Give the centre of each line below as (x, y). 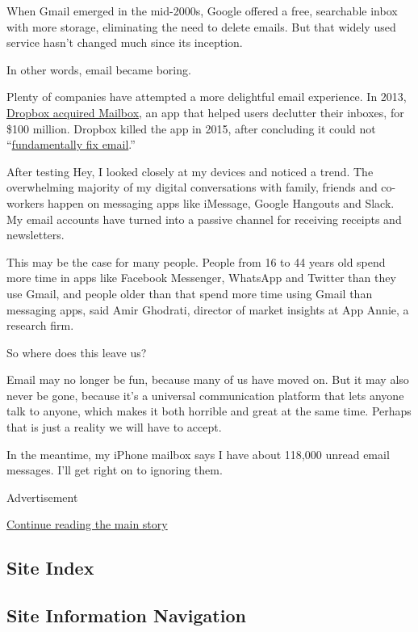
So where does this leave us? (77, 352)
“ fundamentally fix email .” (71, 144)
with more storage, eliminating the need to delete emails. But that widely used (201, 26)
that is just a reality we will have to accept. (114, 427)
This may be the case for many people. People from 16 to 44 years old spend (196, 261)
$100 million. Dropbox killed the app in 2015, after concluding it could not (191, 128)
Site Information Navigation (126, 615)
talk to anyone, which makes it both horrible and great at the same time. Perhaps (209, 411)
